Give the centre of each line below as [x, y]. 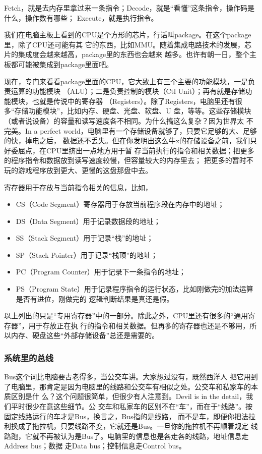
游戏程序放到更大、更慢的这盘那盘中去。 [85, 170]
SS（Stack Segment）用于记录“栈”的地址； [85, 238]
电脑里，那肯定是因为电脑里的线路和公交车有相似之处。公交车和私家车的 [131, 386]
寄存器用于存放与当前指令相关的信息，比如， [78, 187]
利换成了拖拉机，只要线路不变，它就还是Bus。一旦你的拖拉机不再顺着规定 [126, 426]
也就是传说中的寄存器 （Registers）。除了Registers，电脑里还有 [134, 101]
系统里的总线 [29, 357]
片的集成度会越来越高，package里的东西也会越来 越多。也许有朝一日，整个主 [130, 54]
